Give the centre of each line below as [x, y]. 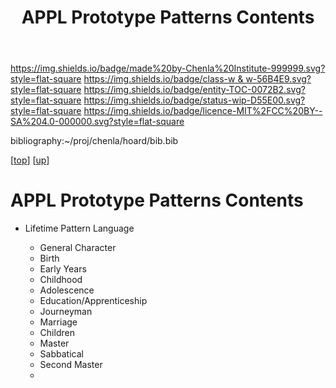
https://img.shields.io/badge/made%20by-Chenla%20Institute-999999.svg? [168, 68]
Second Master [71, 365]
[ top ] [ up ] [30, 160]
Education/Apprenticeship [93, 301]
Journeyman [66, 312]
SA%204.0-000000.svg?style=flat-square [97, 122]
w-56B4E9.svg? [278, 79]
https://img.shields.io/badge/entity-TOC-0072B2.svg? [194, 90]
